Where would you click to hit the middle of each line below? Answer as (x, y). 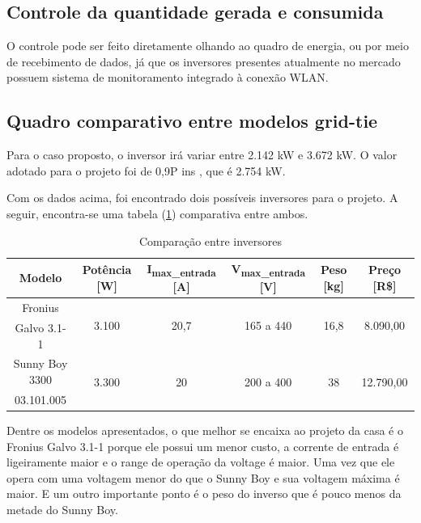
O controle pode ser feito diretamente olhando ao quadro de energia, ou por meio (208, 46)
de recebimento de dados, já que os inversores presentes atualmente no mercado (204, 61)
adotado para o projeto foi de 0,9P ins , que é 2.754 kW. (146, 170)
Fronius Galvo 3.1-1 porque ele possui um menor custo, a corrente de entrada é (203, 446)
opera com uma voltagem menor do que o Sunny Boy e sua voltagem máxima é (203, 477)
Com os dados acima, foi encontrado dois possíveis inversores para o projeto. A (202, 198)
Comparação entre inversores (210, 240)
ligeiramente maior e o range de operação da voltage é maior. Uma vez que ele (201, 462)
